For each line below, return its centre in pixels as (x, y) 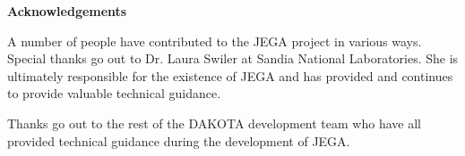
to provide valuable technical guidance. (114, 93)
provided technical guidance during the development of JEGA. (179, 140)
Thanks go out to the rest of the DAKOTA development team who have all (214, 123)
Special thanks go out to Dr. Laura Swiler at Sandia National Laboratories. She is (233, 58)
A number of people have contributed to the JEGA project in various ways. (215, 41)
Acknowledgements (67, 11)
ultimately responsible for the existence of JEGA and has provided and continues (230, 75)
